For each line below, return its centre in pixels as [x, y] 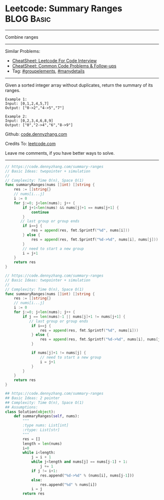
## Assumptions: [21, 407]
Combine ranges [22, 37]
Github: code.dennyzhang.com [36, 134]
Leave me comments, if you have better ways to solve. [60, 153]
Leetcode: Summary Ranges [64, 9]
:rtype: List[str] [41, 430]
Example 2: [16, 116]
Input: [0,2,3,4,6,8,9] [29, 120]
